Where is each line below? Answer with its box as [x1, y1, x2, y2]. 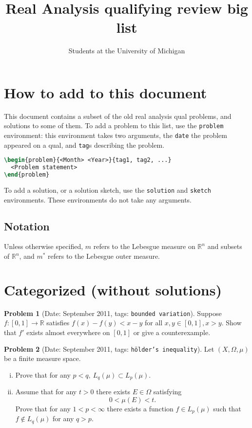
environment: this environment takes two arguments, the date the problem [4, 130, 227, 140]
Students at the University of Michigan [68, 45, 185, 56]
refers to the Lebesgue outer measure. [48, 251, 160, 261]
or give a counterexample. [133, 327, 211, 338]
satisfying [153, 386, 182, 397]
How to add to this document [4, 82, 207, 102]
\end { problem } [4, 171, 50, 179]
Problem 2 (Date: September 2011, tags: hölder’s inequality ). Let [4, 343, 214, 354]
